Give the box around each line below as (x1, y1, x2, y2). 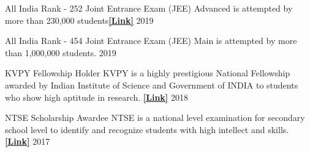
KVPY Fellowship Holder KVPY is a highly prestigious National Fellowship (5, 67, 290, 79)
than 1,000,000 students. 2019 (5, 46, 116, 59)
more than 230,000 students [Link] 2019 (5, 13, 154, 26)
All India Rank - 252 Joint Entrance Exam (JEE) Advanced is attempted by (5, 2, 293, 14)
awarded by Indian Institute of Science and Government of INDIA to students (5, 78, 298, 91)
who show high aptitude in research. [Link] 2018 (5, 90, 188, 103)
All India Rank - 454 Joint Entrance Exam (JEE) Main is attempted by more (5, 34, 297, 47)
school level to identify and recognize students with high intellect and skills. (5, 123, 289, 136)
